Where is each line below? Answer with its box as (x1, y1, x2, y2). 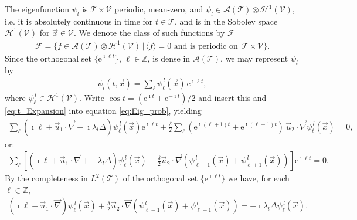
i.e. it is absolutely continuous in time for (5, 15, 153, 27)
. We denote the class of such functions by (73, 26, 225, 39)
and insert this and (198, 91, 267, 103)
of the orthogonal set (123, 172, 198, 184)
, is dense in (147, 52, 191, 64)
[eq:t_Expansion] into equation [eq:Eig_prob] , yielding (5, 104, 202, 116)
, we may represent (220, 52, 288, 64)
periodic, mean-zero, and (114, 3, 203, 15)
